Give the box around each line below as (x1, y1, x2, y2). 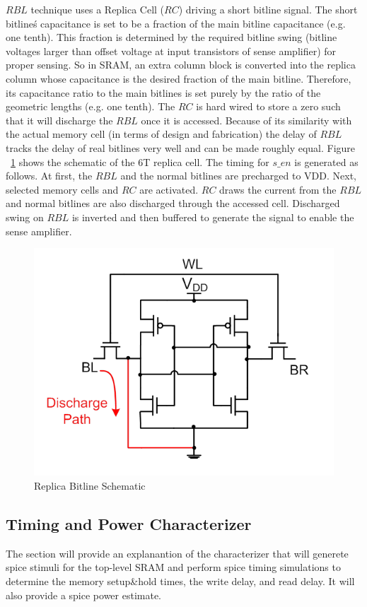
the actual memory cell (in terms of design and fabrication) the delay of (6, 126, 317, 141)
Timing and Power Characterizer (6, 512, 252, 534)
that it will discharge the (6, 112, 113, 127)
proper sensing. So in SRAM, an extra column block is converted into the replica (6, 57, 356, 72)
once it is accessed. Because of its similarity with (141, 112, 352, 127)
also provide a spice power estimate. (6, 587, 161, 602)
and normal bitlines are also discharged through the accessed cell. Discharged (6, 196, 340, 211)
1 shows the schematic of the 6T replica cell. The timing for (11, 154, 269, 169)
